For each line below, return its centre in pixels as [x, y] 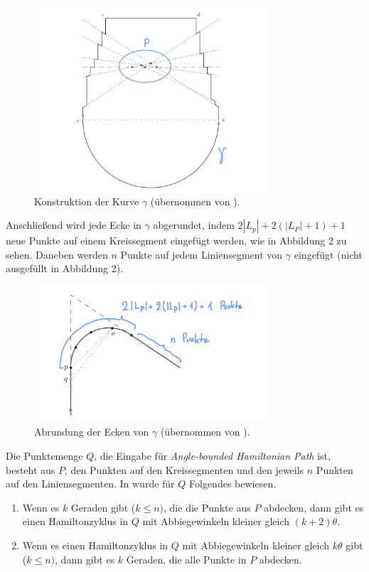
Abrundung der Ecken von [92, 432]
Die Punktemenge [44, 455]
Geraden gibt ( [103, 507]
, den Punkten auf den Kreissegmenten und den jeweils [184, 469]
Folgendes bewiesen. [233, 484]
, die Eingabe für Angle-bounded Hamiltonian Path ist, [212, 455]
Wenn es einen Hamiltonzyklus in [95, 545]
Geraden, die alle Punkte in [186, 559]
